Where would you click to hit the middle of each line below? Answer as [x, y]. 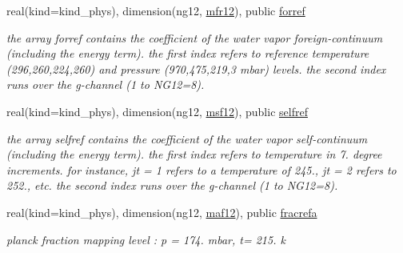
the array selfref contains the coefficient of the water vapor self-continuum [187, 138]
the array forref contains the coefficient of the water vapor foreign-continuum [195, 37]
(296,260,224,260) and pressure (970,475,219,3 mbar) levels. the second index [196, 68]
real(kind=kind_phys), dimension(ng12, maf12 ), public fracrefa [162, 212]
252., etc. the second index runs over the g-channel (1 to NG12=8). [172, 185]
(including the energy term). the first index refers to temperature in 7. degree [194, 154]
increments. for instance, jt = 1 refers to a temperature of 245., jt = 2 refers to [201, 169]
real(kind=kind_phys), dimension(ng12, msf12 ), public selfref [157, 111]
